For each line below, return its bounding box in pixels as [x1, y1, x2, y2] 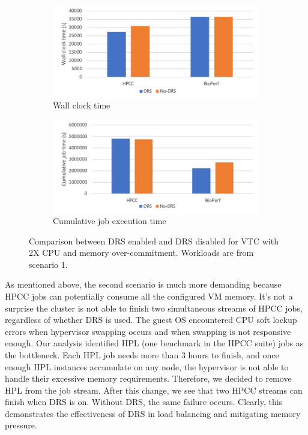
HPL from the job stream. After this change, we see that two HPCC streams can [5, 383, 303, 396]
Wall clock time [53, 99, 110, 111]
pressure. [5, 419, 37, 431]
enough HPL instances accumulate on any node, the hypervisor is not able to [5, 360, 289, 373]
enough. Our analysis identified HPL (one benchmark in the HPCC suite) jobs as [5, 337, 304, 349]
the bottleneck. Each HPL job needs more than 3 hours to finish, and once [5, 348, 279, 361]
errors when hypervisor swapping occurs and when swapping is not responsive [5, 325, 291, 337]
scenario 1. [29, 258, 68, 270]
